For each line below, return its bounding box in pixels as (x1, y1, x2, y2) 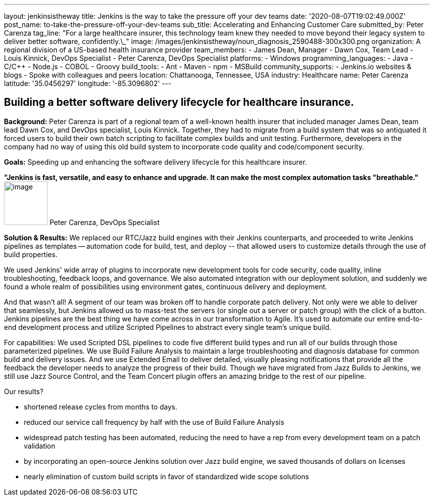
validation (24, 441, 55, 450)
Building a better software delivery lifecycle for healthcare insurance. (4, 96, 354, 109)
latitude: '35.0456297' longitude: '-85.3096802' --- (4, 79, 171, 88)
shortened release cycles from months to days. (24, 402, 177, 411)
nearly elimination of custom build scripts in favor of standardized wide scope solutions (24, 472, 309, 481)
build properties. (4, 250, 57, 259)
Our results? (4, 387, 44, 396)
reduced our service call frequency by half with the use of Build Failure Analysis (24, 417, 284, 426)
